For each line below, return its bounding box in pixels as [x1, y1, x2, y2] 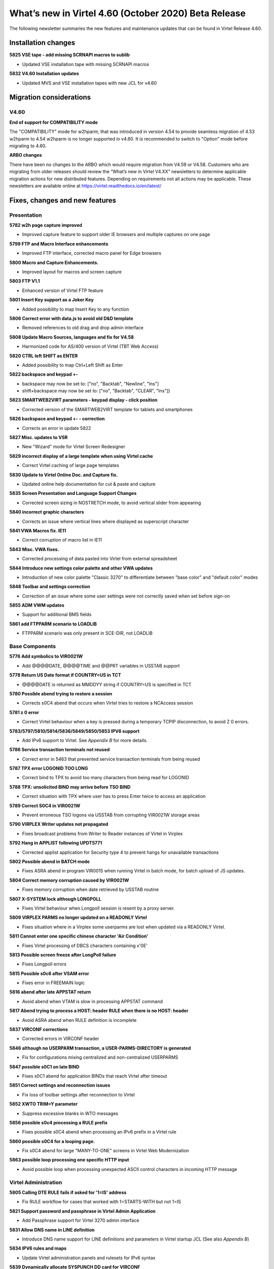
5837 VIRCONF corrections [9, 1026, 68, 1032]
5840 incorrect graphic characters [9, 509, 84, 515]
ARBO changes [9, 152, 42, 158]
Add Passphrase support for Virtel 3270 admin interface [22, 1217, 140, 1223]
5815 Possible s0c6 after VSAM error [9, 970, 89, 977]
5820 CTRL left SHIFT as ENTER [9, 353, 78, 359]
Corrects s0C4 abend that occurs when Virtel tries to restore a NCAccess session [22, 700, 193, 706]
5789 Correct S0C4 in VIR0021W [9, 803, 81, 809]
